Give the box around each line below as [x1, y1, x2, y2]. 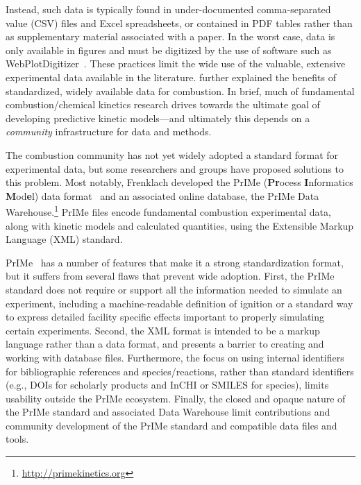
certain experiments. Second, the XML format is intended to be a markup [6, 323, 320, 337]
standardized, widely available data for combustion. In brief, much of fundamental [6, 83, 355, 98]
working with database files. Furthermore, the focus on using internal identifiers [6, 350, 344, 364]
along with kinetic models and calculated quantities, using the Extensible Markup [6, 218, 354, 232]
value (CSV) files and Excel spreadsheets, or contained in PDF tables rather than [6, 15, 353, 30]
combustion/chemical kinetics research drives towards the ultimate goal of [6, 97, 320, 112]
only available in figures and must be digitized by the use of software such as [6, 42, 332, 57]
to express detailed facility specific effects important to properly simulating [6, 309, 325, 324]
